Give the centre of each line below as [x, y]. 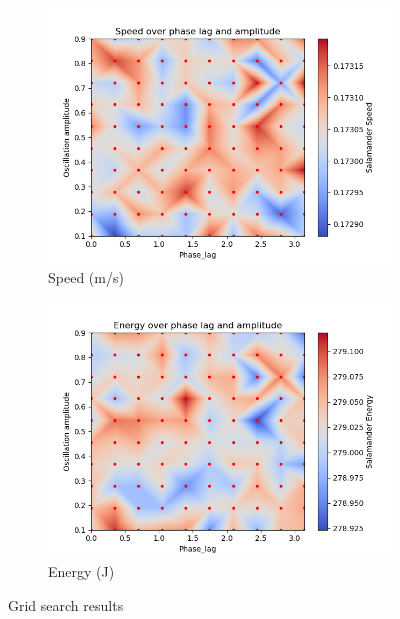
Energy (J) [81, 571]
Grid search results [66, 605]
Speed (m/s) [86, 277]
